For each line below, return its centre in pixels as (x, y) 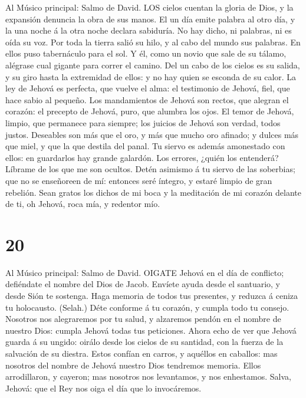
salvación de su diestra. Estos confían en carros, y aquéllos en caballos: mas (142, 353)
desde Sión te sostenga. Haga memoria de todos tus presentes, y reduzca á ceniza (152, 295)
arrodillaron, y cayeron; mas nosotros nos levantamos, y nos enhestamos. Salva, (148, 376)
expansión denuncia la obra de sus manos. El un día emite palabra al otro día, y (150, 19)
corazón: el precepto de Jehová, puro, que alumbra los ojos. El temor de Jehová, (150, 111)
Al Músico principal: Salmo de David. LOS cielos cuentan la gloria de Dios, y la (149, 7)
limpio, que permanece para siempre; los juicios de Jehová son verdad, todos (143, 122)
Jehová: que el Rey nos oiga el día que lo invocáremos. (103, 388)
